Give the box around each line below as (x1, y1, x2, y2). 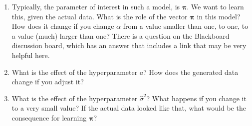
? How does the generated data (143, 66, 239, 77)
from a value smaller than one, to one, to (123, 21, 249, 31)
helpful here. (11, 50, 50, 60)
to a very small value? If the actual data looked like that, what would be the (11, 103, 246, 113)
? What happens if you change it (146, 93, 247, 103)
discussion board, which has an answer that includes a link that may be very (11, 40, 247, 51)
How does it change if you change (11, 21, 114, 31)
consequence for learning (11, 112, 87, 123)
